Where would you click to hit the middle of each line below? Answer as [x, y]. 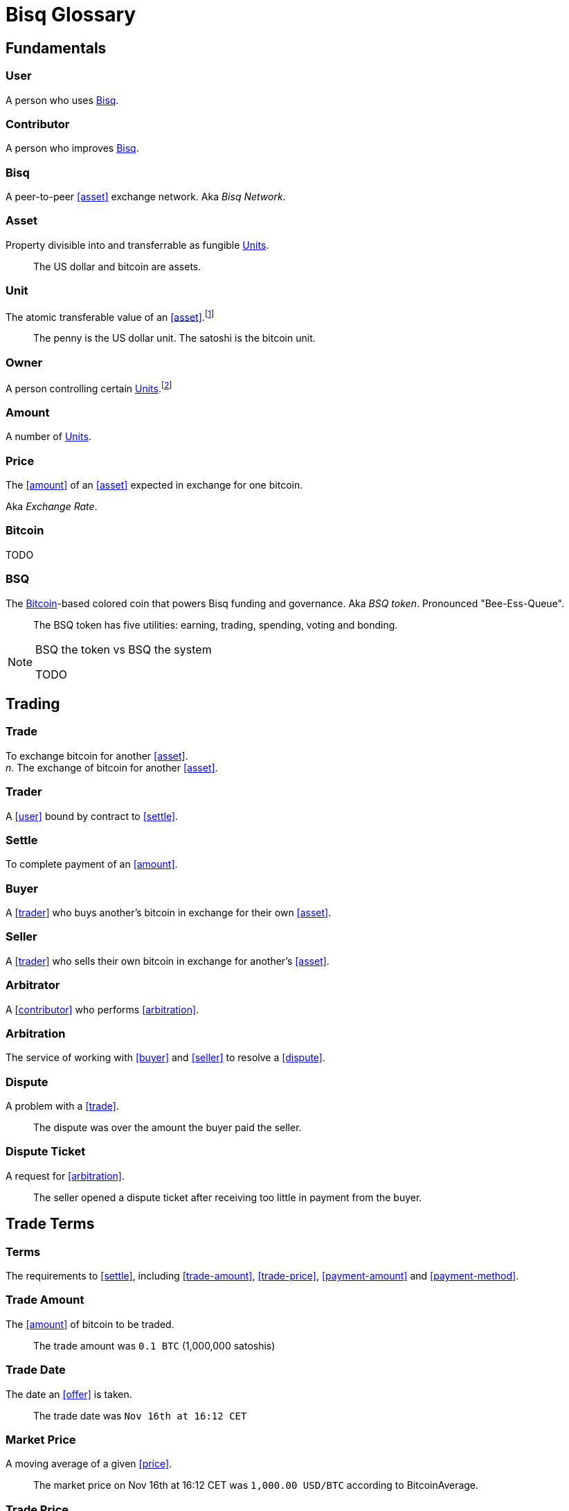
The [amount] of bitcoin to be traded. [90, 1324]
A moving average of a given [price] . [89, 1464]
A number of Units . [48, 437]
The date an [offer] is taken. [69, 1394]
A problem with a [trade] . [62, 1106]
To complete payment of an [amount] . [92, 864]
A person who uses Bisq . [62, 100]
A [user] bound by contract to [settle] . [92, 816]
